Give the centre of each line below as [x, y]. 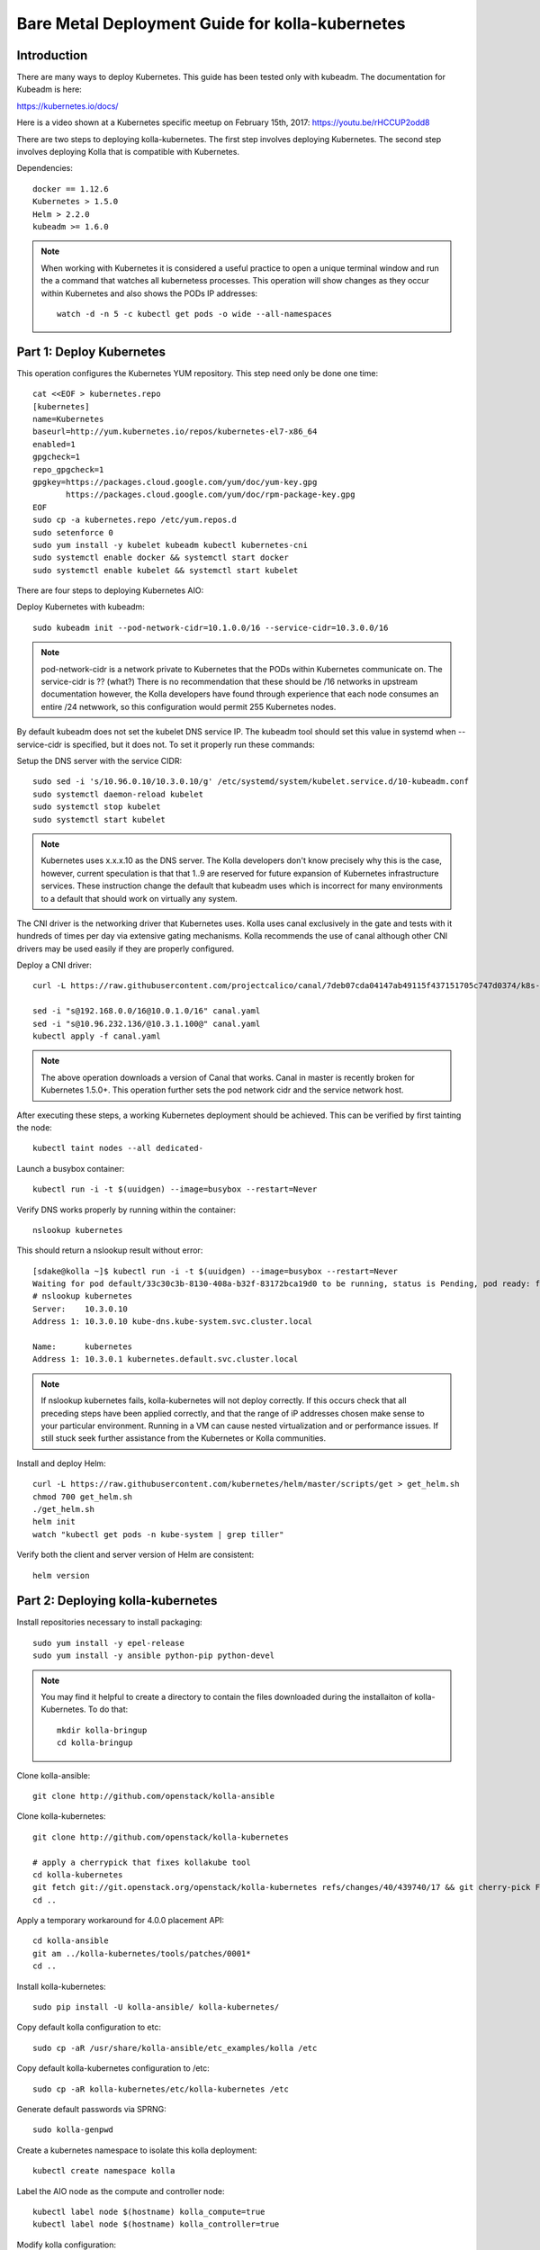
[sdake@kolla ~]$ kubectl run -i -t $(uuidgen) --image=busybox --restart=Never [216, 1271]
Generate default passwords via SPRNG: [91, 2109]
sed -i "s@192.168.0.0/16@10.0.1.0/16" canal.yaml [147, 1011]
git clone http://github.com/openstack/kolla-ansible [153, 1796]
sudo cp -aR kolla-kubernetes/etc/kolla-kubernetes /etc [161, 2089]
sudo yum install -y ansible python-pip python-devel [153, 1656]
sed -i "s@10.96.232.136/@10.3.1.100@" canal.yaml [147, 1023]
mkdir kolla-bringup [102, 1730]
